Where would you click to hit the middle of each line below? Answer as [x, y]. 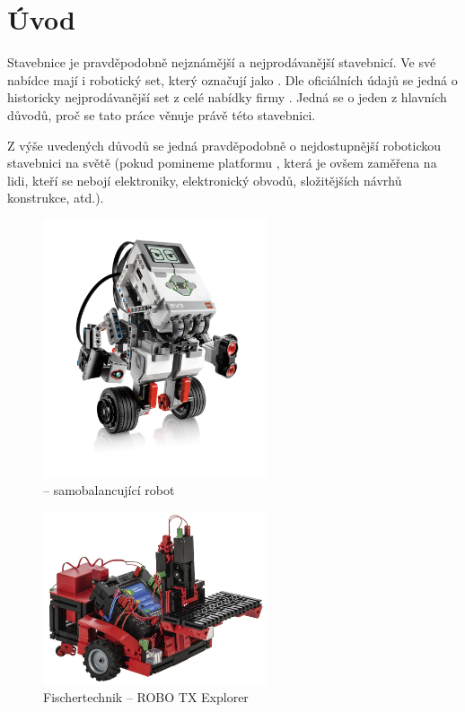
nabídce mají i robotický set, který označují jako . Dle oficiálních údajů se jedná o [232, 79]
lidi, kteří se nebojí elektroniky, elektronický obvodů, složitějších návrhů [205, 180]
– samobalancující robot [109, 490]
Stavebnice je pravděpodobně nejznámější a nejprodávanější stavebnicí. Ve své [222, 62]
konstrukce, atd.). [56, 198]
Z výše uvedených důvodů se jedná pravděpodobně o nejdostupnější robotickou [224, 145]
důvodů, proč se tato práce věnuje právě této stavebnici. [162, 114]
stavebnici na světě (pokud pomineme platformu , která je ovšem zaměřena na [222, 163]
